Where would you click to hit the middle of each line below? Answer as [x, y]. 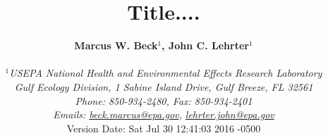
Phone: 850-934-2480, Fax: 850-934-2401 [164, 100]
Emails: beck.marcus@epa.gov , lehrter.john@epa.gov [164, 114]
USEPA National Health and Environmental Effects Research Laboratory [166, 73]
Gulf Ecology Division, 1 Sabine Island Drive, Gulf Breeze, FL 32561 [164, 86]
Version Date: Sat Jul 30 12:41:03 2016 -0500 [164, 128]
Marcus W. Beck [116, 45]
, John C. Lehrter [205, 45]
